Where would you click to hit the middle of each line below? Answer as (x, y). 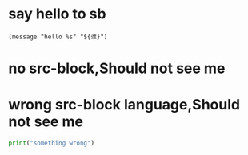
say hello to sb (57, 14)
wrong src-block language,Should (124, 105)
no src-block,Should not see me (117, 68)
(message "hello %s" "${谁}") (58, 37)
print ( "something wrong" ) (51, 143)
